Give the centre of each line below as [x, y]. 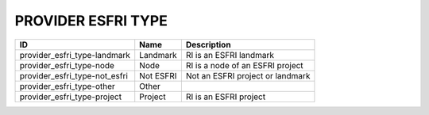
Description [208, 44]
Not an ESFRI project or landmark [248, 75]
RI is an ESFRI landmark [230, 55]
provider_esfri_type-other [67, 86]
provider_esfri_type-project [71, 97]
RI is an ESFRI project [226, 97]
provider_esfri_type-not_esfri [74, 75]
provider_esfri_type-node [67, 65]
